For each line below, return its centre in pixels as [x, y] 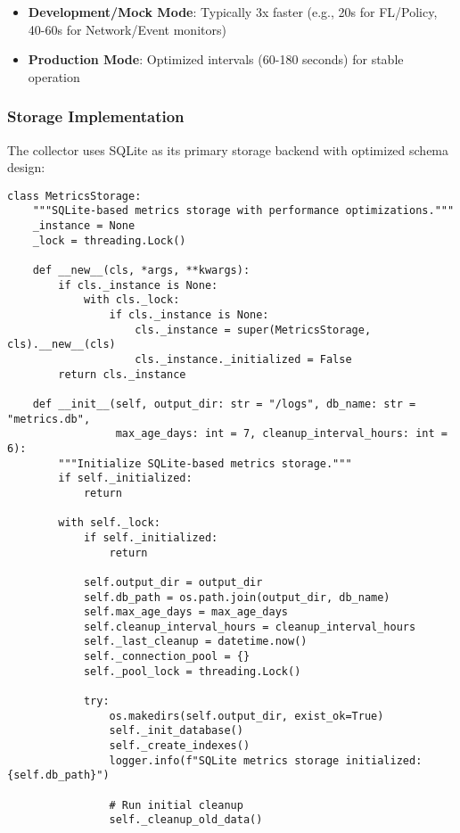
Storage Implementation [96, 116]
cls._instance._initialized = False [243, 359]
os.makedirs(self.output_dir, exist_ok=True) [246, 716]
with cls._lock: [131, 300]
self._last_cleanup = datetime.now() [195, 642]
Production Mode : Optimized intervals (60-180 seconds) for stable [216, 59]
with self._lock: [109, 523]
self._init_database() [176, 731]
